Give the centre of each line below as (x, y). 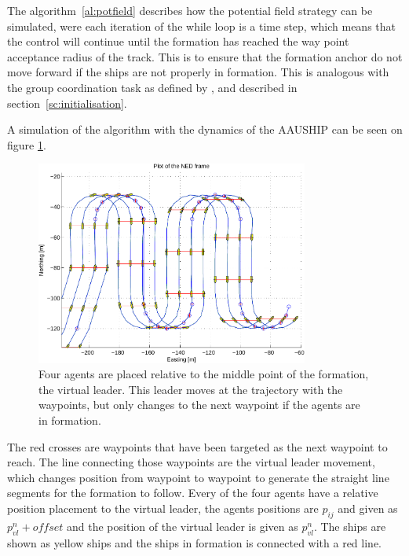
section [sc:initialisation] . (67, 103)
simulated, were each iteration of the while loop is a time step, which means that (201, 26)
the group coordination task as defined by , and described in (152, 87)
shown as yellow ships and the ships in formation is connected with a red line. (194, 542)
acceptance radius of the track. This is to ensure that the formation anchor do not (205, 56)
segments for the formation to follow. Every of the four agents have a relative (193, 493)
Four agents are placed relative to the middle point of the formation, (204, 374)
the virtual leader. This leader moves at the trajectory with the (191, 389)
